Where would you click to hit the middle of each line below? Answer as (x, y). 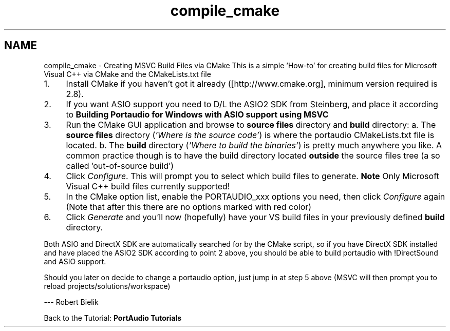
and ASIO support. (75, 261)
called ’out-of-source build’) (120, 165)
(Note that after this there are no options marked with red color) (189, 207)
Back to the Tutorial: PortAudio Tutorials (113, 318)
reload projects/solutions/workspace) (107, 286)
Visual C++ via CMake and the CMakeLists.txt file (127, 74)
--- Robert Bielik (71, 302)
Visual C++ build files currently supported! (148, 186)
